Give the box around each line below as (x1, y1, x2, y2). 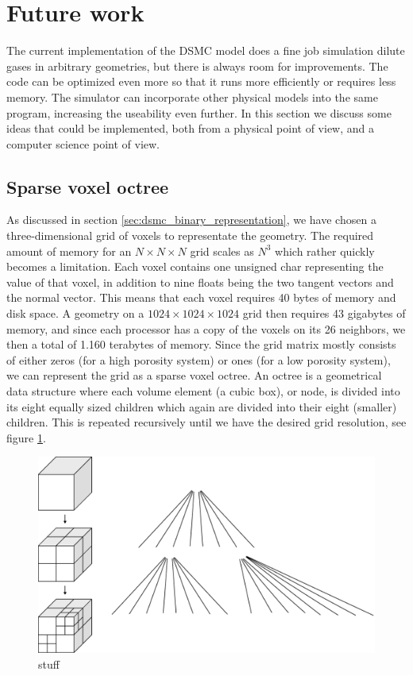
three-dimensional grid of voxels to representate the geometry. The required (6, 227, 374, 244)
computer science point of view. (6, 135, 160, 152)
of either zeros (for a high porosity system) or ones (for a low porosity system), (6, 351, 391, 368)
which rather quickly (275, 242, 375, 259)
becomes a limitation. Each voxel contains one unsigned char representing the (6, 258, 384, 275)
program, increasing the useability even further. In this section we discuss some (6, 104, 392, 121)
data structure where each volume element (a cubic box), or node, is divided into (6, 383, 400, 399)
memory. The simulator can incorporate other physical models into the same (6, 88, 378, 105)
